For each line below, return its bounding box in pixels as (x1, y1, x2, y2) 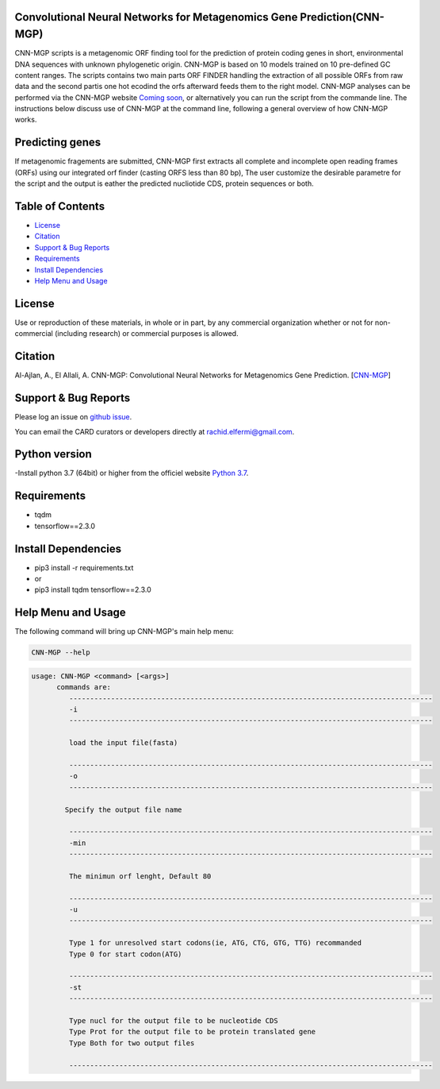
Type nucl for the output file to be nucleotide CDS (68, 1016, 278, 1025)
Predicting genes (14, 136, 101, 149)
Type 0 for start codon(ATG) (68, 949, 182, 959)
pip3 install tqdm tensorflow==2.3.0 (34, 585, 152, 595)
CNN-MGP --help (31, 648, 90, 657)
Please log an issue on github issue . (14, 412, 132, 422)
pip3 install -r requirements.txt (34, 562, 134, 572)
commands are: (56, 683, 111, 692)
